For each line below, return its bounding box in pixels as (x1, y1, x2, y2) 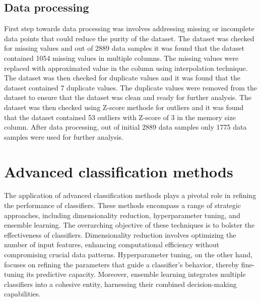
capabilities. (4, 288, 41, 299)
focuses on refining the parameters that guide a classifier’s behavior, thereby (4, 259, 239, 269)
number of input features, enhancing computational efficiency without (4, 239, 220, 250)
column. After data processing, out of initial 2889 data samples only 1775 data (4, 122, 247, 132)
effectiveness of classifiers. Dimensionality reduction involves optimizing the (4, 229, 236, 240)
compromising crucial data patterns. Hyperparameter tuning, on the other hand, (4, 249, 253, 260)
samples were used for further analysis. (4, 131, 123, 142)
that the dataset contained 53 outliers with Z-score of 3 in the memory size (4, 112, 236, 122)
